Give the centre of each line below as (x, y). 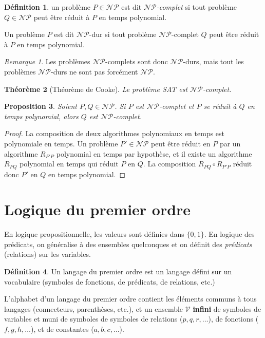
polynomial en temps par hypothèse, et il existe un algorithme (154, 153)
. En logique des (229, 234)
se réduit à (220, 106)
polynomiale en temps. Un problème (61, 143)
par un (230, 143)
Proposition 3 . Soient (41, 106)
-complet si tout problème (196, 7)
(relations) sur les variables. (48, 254)
